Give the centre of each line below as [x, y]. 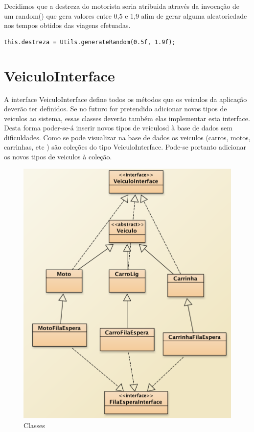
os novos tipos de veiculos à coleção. [58, 157]
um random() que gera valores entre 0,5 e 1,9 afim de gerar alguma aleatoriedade [126, 15]
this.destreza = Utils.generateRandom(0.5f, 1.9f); [90, 42]
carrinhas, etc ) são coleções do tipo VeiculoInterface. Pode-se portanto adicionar [125, 147]
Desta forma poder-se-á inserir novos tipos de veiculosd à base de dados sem [118, 128]
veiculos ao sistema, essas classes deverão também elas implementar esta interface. [127, 118]
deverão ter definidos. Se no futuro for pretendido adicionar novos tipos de [115, 109]
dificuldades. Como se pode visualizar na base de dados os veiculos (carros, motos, [127, 137]
